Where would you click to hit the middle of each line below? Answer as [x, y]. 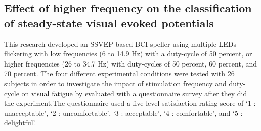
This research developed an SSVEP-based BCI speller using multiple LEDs [120, 44]
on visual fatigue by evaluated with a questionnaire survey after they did [134, 93]
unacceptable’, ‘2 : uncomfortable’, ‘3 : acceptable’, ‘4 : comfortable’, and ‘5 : [123, 113]
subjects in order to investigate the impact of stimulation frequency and [115, 83]
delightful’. [20, 123]
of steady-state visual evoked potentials [109, 22]
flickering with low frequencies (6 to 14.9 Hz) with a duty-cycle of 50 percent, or [128, 54]
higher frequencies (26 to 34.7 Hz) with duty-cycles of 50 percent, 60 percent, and [131, 63]
